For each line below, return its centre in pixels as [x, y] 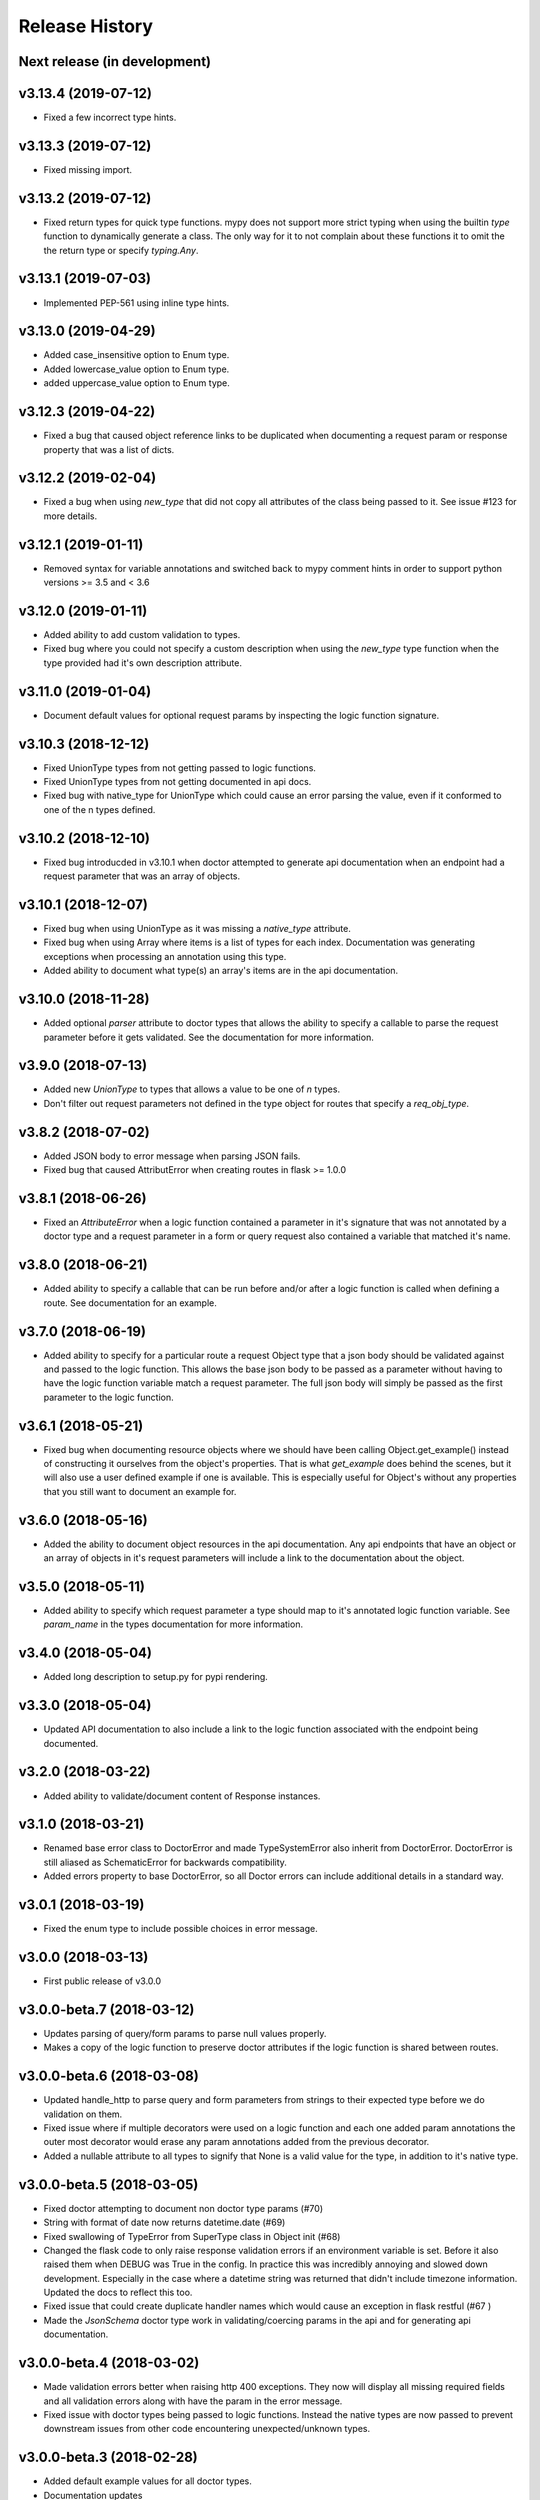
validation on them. [83, 2114]
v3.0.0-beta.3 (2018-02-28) [108, 2457]
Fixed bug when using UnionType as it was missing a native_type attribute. [197, 929]
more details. [70, 516]
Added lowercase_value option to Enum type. [136, 369]
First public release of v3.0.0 [102, 1981]
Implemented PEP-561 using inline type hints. [136, 302]
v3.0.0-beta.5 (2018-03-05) [108, 2184]
